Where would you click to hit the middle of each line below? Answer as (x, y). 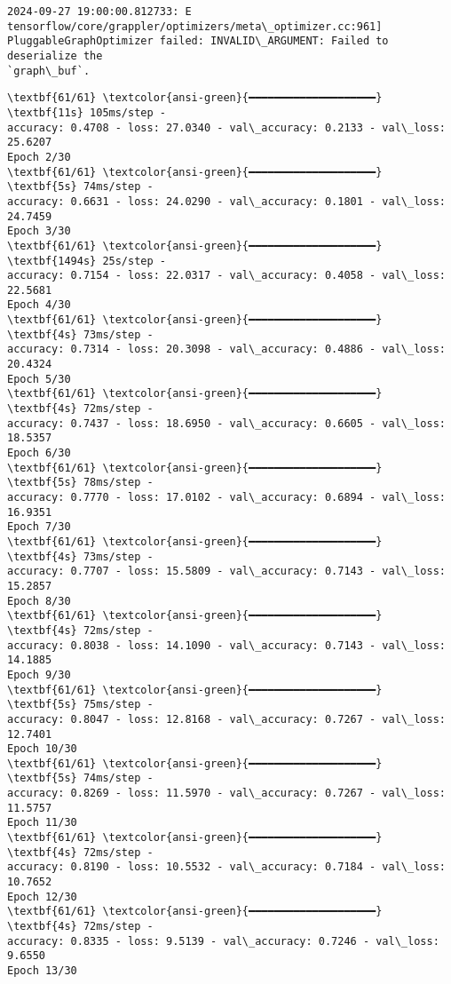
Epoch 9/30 (39, 675)
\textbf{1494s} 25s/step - (87, 261)
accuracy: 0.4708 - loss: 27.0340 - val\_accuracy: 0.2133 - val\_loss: (226, 127)
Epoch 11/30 (42, 823)
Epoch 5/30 (39, 379)
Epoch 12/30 (42, 897)
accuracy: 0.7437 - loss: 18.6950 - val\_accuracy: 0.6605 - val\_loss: (226, 423)
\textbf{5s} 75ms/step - (80, 705)
